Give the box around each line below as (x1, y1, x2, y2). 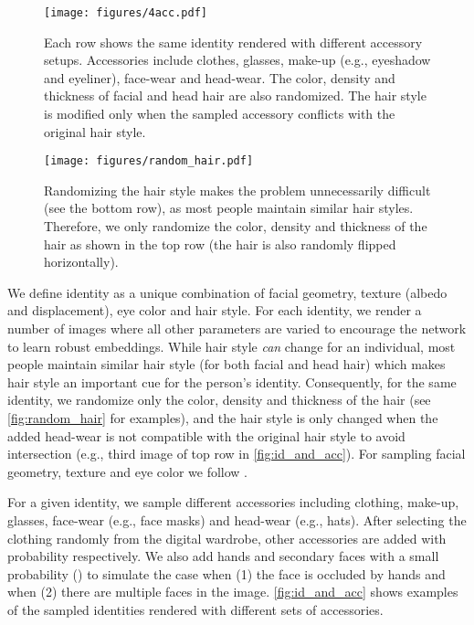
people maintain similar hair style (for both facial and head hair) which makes (7, 355, 446, 374)
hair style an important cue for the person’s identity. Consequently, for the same (7, 372, 457, 391)
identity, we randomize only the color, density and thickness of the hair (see (7, 390, 431, 409)
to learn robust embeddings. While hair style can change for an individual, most (7, 336, 456, 355)
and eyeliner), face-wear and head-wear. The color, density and (44, 68, 395, 87)
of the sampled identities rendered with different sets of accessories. (7, 599, 384, 619)
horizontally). (44, 252, 119, 271)
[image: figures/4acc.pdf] (44, 6, 207, 19)
